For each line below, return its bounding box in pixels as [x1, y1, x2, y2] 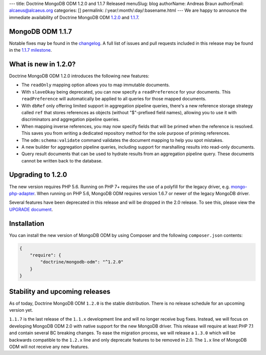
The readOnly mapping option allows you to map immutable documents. [21, 82, 170, 88]
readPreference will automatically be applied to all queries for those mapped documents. [21, 96, 206, 102]
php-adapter [9, 190, 34, 196]
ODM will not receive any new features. [9, 344, 89, 350]
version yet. [9, 307, 33, 313]
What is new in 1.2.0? [9, 60, 76, 68]
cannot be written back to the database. [21, 158, 103, 163]
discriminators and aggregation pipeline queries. [21, 116, 120, 123]
